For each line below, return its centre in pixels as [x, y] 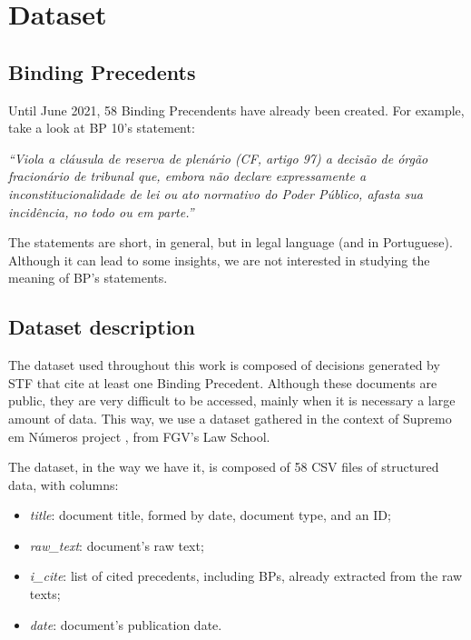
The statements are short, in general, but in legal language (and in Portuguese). [231, 242]
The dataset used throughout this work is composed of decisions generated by [224, 365]
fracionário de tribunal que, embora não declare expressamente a [187, 176]
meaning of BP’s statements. [88, 278]
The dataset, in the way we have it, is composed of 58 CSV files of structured [224, 467]
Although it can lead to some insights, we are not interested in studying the [219, 260]
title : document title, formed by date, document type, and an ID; [210, 515]
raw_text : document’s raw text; [117, 545]
